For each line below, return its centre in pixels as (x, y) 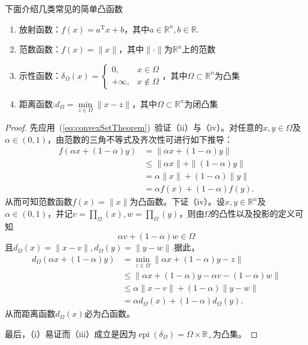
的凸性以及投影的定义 (253, 213)
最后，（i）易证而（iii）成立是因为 (71, 333)
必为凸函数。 (110, 313)
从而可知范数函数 (38, 201)
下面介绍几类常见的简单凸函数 (64, 8)
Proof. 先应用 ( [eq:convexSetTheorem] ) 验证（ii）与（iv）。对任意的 (134, 127)
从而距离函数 (30, 313)
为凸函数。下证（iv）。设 (177, 201)
